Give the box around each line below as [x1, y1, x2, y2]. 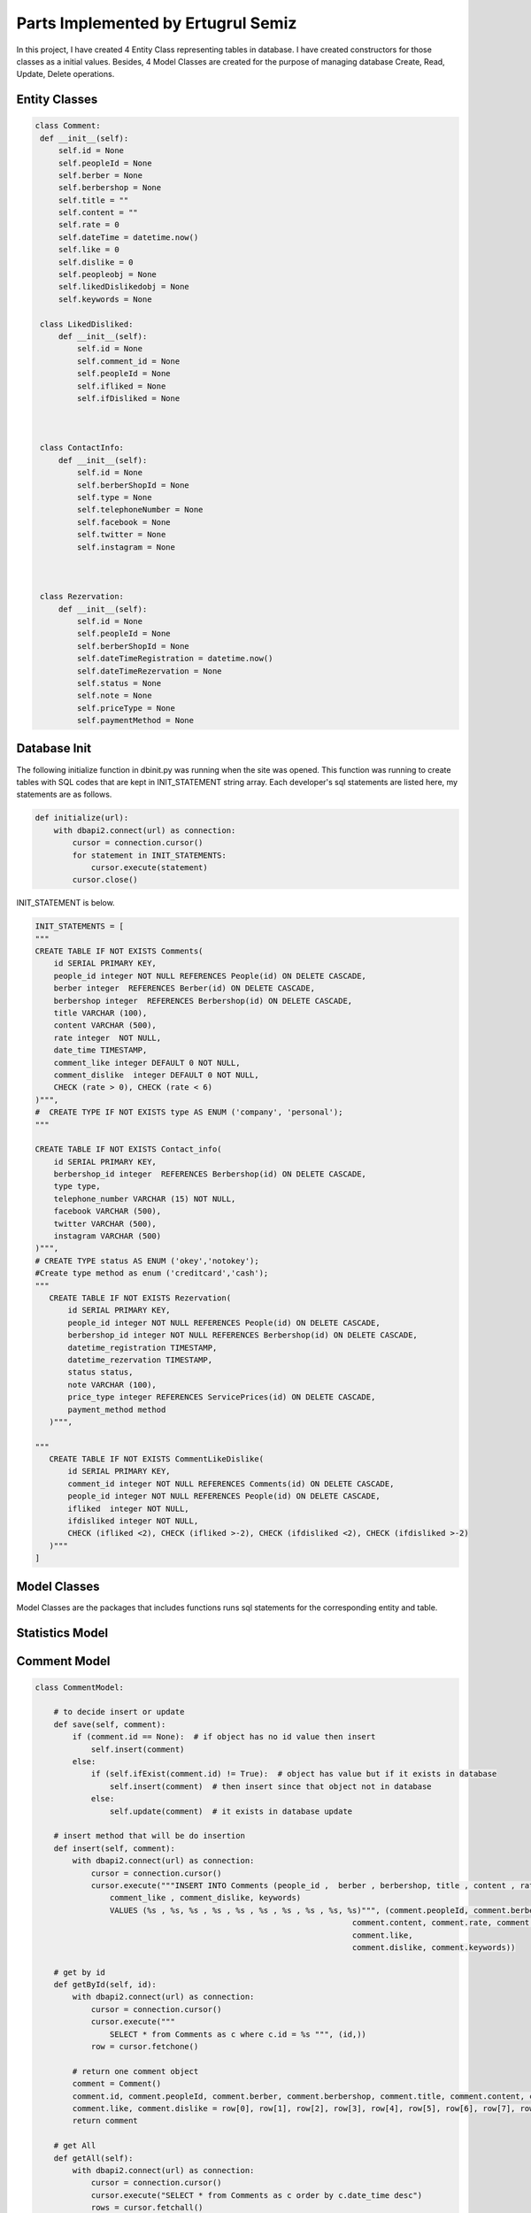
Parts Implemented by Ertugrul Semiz [16, 13, 297, 33]
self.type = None [76, 492, 152, 503]
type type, [53, 1182, 101, 1191]
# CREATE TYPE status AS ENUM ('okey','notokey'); [35, 1255, 260, 1266]
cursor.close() [72, 875, 139, 885]
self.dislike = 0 [58, 257, 134, 267]
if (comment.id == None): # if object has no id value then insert [72, 1731, 376, 1742]
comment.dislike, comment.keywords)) [351, 1942, 516, 1952]
